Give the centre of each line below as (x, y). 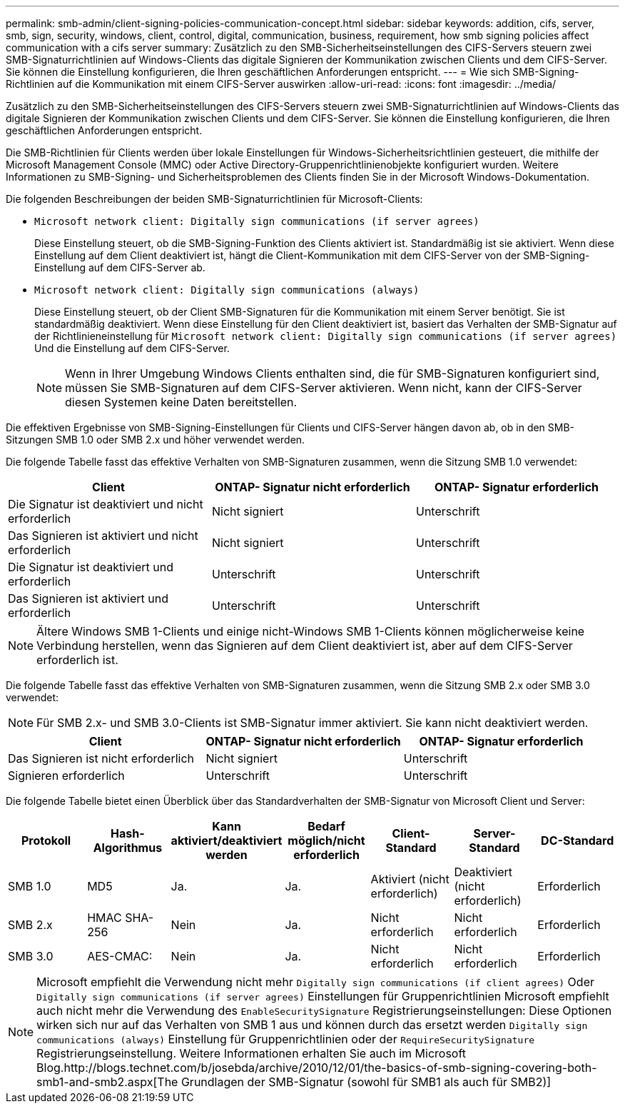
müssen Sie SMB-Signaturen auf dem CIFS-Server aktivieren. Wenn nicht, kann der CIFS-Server (324, 388)
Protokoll (46, 840)
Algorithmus (128, 848)
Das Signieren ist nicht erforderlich (101, 758)
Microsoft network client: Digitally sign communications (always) (227, 290)
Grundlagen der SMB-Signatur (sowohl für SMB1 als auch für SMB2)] (366, 1082)
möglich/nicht (326, 840)
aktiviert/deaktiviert (227, 840)
